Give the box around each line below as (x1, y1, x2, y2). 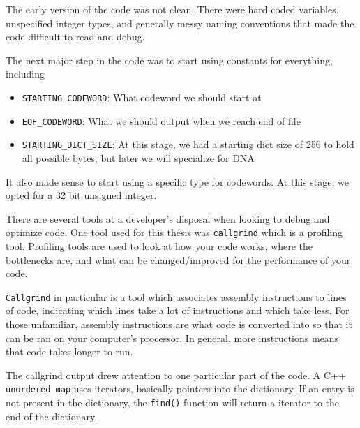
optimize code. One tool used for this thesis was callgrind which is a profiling (6, 225, 343, 239)
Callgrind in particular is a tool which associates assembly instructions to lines (6, 289, 347, 304)
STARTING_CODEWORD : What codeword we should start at (22, 89, 262, 104)
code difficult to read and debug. (6, 29, 145, 44)
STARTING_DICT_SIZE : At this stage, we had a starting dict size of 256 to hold (22, 137, 354, 152)
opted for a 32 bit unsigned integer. (6, 188, 157, 202)
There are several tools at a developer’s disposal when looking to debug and (6, 211, 330, 226)
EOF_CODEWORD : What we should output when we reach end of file (22, 113, 301, 128)
